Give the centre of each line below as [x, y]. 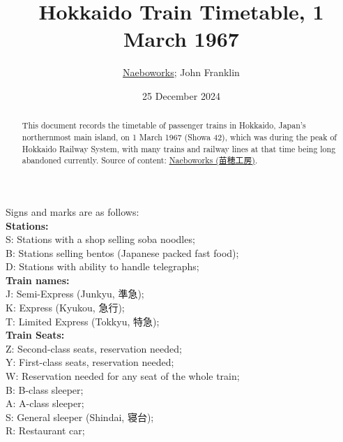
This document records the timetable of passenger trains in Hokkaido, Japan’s [164, 125]
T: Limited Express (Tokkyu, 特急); [83, 321]
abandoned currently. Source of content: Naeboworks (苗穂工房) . [140, 160]
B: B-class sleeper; [45, 389]
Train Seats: [35, 335]
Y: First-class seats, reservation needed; [90, 362]
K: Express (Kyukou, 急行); [65, 308]
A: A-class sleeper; [45, 403]
